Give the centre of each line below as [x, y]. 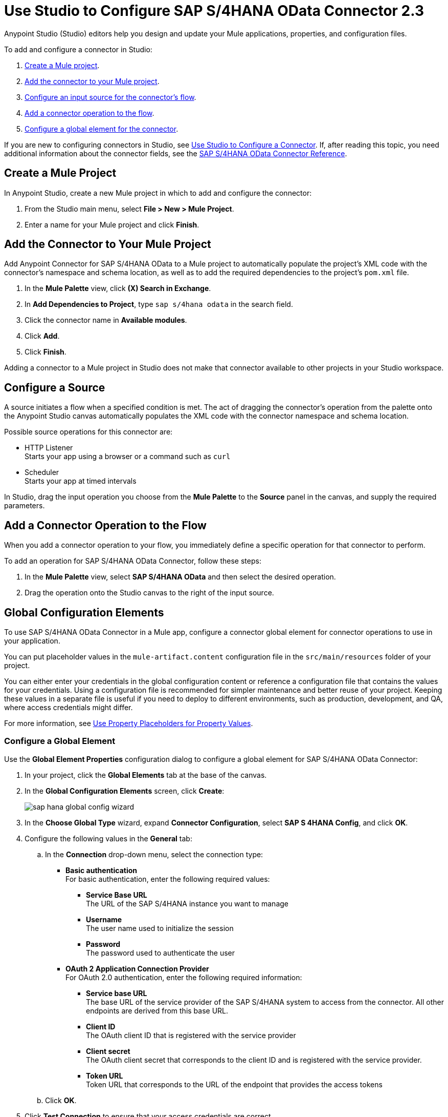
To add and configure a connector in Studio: [78, 49]
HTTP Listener [49, 448]
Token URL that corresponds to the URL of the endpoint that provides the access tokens [234, 1084]
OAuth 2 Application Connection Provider [137, 968]
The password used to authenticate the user [161, 953]
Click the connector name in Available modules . [106, 320]
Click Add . [42, 336]
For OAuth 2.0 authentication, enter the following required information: [184, 977]
